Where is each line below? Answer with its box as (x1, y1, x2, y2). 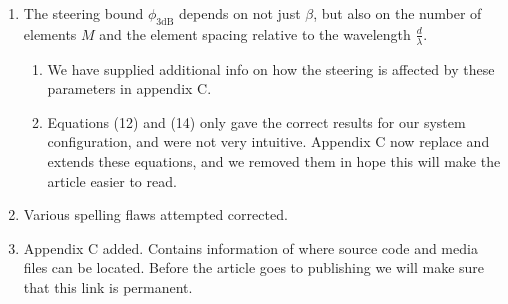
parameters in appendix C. (47, 78, 212, 99)
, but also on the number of (313, 3, 482, 23)
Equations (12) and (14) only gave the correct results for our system (47, 111, 466, 132)
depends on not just (179, 3, 301, 23)
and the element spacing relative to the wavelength (99, 23, 411, 44)
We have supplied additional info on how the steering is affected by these (47, 58, 495, 79)
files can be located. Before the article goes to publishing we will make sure (23, 257, 485, 278)
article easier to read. (47, 170, 177, 191)
